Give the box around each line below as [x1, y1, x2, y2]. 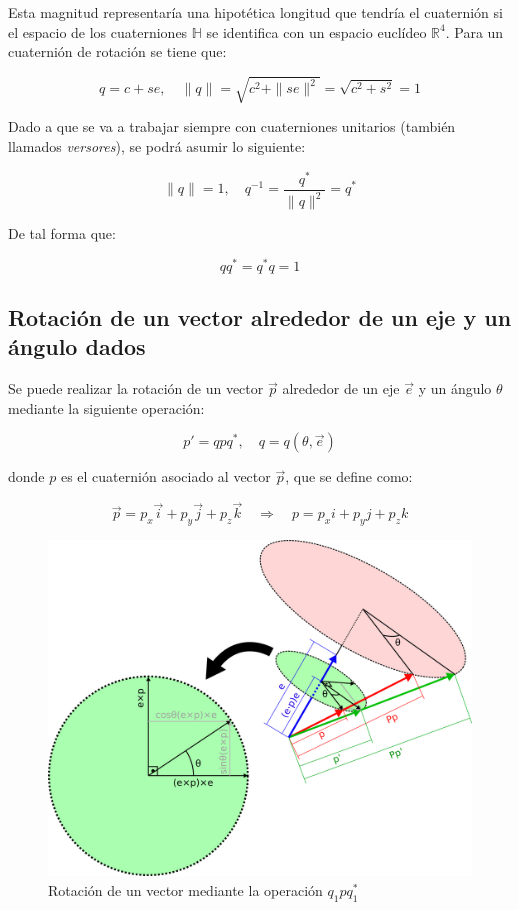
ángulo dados [8, 331, 146, 362]
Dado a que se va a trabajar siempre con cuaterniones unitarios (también [8, 116, 456, 137]
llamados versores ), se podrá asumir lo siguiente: [8, 135, 306, 156]
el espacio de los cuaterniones [8, 21, 188, 42]
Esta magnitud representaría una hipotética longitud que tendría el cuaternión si [8, 2, 503, 22]
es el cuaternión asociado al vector [60, 466, 271, 487]
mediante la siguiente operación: [8, 397, 205, 418]
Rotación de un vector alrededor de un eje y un [8, 302, 512, 333]
